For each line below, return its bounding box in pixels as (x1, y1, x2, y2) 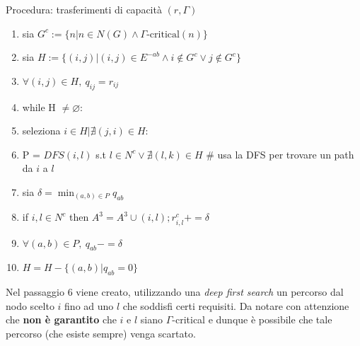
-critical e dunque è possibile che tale (172, 312, 332, 327)
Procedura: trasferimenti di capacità (6, 2, 162, 16)
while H (22, 99, 56, 114)
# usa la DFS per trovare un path (206, 146, 354, 161)
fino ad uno (64, 298, 114, 313)
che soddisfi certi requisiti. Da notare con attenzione (122, 298, 349, 313)
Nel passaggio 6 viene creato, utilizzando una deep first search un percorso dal (6, 284, 344, 299)
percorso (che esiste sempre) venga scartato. (6, 326, 196, 340)
